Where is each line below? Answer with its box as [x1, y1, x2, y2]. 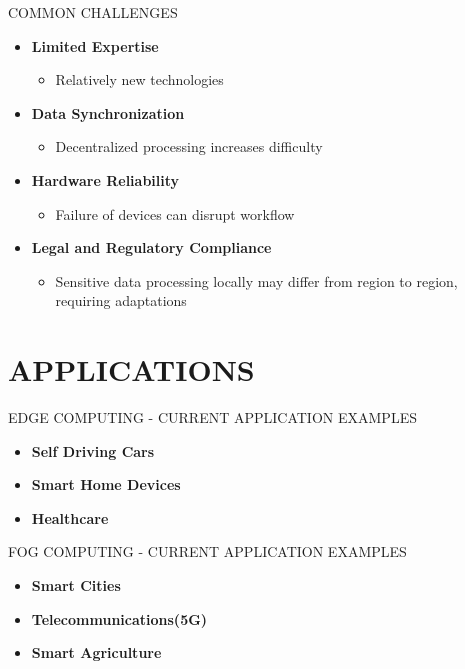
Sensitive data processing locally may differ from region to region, [55, 270, 458, 291]
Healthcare [31, 507, 109, 528]
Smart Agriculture [31, 642, 162, 663]
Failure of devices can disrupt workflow [55, 203, 295, 224]
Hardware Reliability [31, 169, 180, 190]
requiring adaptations [55, 290, 187, 311]
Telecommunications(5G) [31, 608, 208, 629]
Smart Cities [31, 575, 121, 596]
